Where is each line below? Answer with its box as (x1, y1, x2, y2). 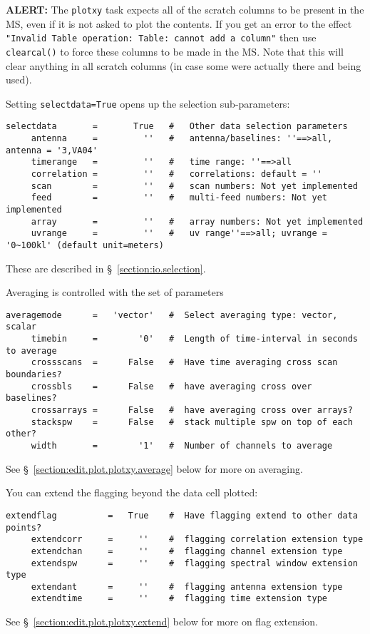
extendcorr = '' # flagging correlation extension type (31, 534, 364, 545)
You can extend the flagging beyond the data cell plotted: (6, 485, 258, 500)
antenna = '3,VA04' (6, 145, 98, 155)
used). (6, 72, 32, 87)
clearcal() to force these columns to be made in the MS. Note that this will (6, 44, 344, 58)
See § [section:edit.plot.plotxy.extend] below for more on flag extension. (6, 614, 318, 629)
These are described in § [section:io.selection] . (6, 260, 206, 275)
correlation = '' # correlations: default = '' (31, 169, 322, 180)
